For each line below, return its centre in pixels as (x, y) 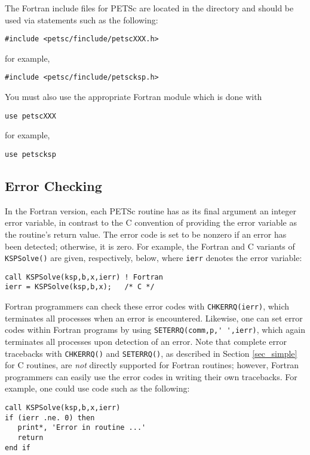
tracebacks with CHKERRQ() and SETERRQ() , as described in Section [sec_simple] (151, 353)
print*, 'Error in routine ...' (82, 428)
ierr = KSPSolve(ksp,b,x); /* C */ (80, 287)
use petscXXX (30, 116)
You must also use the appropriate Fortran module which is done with (133, 97)
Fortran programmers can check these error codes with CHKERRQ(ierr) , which (147, 306)
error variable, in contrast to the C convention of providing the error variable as (151, 222)
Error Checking (53, 185)
